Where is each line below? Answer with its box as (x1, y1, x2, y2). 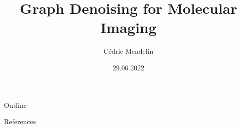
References (4, 116, 36, 127)
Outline (4, 99, 27, 110)
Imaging (100, 17, 157, 37)
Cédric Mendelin (103, 46, 154, 56)
